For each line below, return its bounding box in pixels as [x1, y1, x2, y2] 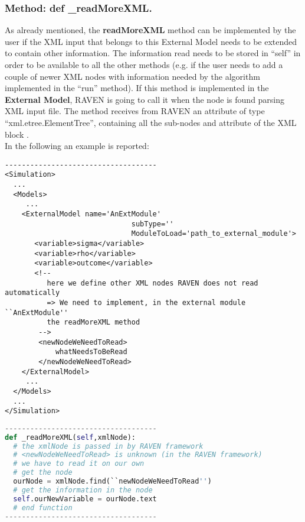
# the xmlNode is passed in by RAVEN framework [13, 442, 204, 450]
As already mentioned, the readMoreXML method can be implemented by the [5, 24, 296, 36]
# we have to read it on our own [13, 459, 145, 468]
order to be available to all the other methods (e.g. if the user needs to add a [5, 59, 283, 70]
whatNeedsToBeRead [55, 348, 127, 356]
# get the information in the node [13, 485, 153, 494]
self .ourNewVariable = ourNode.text [13, 494, 157, 503]
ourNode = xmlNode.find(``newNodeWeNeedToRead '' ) [13, 477, 212, 486]
